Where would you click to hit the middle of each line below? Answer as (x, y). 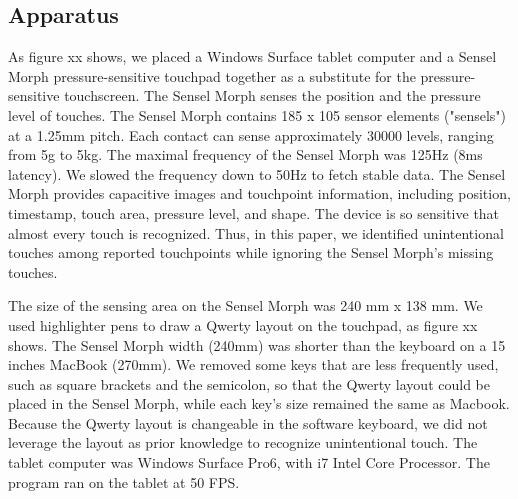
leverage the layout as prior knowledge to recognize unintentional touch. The (243, 442)
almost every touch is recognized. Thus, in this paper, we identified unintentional (256, 232)
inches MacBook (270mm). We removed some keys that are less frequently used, (253, 364)
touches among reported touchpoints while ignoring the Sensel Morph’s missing (251, 252)
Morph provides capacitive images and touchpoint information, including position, (259, 193)
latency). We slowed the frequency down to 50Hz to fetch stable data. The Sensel (257, 173)
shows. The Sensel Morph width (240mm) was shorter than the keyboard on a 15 (257, 344)
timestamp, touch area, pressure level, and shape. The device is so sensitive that (254, 212)
